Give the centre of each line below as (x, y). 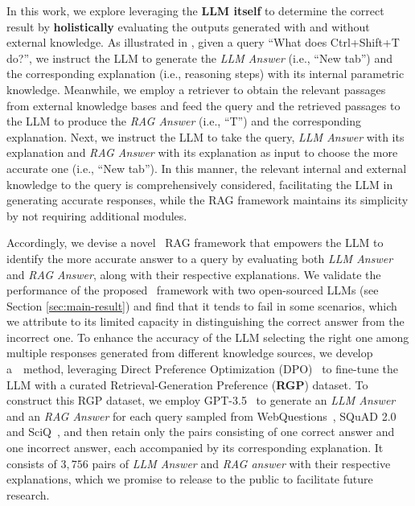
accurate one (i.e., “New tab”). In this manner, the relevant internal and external (207, 168)
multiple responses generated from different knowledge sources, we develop (190, 353)
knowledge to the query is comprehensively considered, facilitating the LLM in (200, 184)
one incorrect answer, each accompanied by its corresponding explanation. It (195, 448)
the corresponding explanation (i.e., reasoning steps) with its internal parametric (205, 74)
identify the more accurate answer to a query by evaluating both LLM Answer (200, 258)
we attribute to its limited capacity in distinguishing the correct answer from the (205, 321)
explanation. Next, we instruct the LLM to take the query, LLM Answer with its (205, 136)
